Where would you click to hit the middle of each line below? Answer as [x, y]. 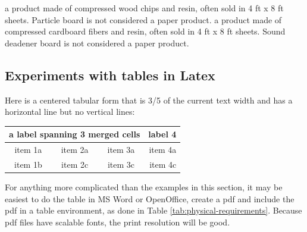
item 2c [75, 164]
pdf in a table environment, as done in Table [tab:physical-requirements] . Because [153, 210]
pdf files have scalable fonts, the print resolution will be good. [118, 222]
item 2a [75, 150]
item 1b [28, 164]
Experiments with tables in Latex [110, 75]
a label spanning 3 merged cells [75, 134]
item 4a [163, 150]
